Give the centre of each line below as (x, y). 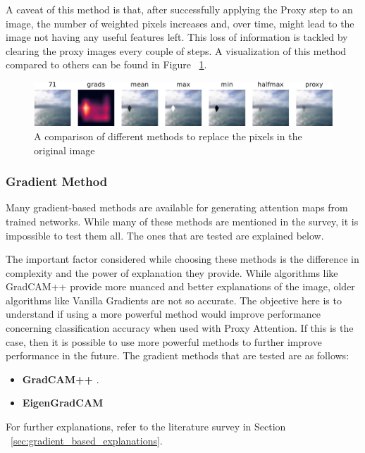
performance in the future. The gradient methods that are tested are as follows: (178, 355)
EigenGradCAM (63, 403)
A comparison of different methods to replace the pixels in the (168, 136)
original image (64, 150)
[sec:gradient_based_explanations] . (87, 440)
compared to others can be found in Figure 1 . (106, 64)
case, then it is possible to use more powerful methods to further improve (164, 341)
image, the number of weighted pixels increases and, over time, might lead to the (180, 23)
